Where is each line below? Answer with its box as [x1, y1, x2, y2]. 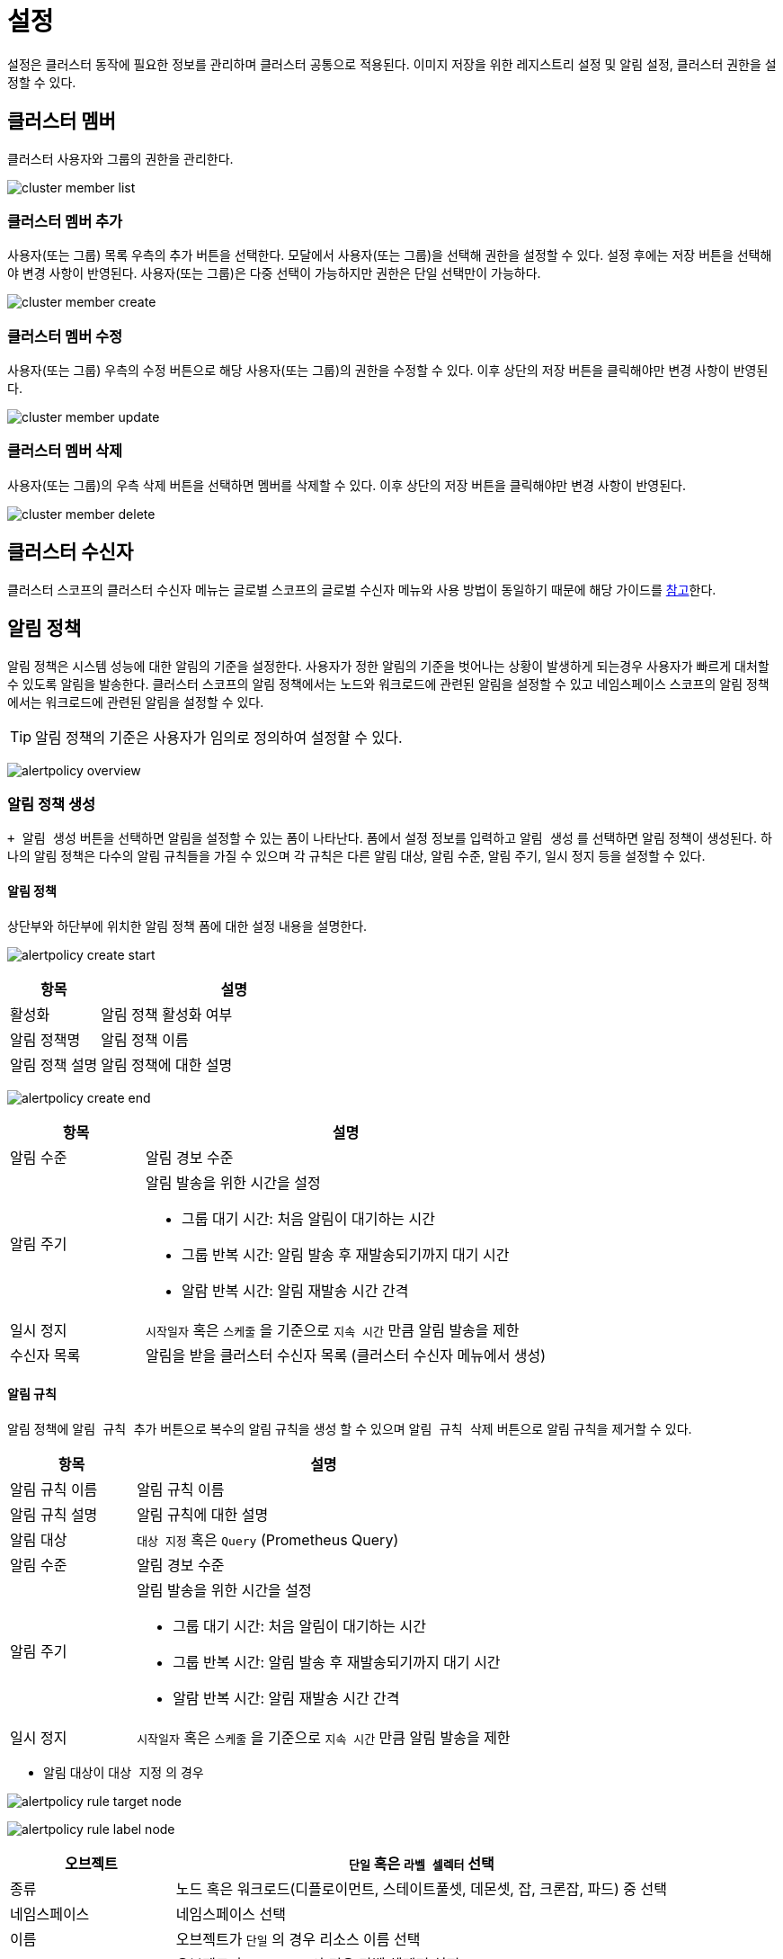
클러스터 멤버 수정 [7, 326, 123, 345]
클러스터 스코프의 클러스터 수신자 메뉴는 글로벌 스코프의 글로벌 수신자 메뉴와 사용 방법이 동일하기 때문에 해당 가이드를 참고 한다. [7, 581, 716, 597]
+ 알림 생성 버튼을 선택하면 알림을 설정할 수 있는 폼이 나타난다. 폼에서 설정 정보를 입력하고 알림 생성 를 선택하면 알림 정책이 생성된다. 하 [7, 830, 772, 846]
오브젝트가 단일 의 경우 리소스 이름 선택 [175, 1929, 421, 1948]
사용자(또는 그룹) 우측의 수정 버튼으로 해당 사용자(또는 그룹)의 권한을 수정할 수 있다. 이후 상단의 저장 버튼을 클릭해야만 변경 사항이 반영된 [7, 362, 769, 379]
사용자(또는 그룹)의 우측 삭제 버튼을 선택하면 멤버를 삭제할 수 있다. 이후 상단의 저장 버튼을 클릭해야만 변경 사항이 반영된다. [7, 477, 686, 493]
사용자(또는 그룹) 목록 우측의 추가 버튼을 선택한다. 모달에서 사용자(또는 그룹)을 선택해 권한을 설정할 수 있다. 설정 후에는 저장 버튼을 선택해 [7, 247, 772, 264]
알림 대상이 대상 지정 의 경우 [43, 1764, 204, 1780]
